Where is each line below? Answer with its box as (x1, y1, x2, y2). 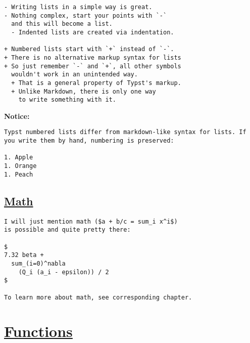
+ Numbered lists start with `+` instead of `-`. (4, 46, 174, 53)
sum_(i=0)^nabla (11, 260, 66, 267)
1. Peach (4, 170, 33, 178)
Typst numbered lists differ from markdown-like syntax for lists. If (4, 128, 246, 136)
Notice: (4, 110, 30, 121)
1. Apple (4, 154, 33, 161)
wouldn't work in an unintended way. (11, 71, 138, 78)
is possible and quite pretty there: (4, 226, 131, 234)
